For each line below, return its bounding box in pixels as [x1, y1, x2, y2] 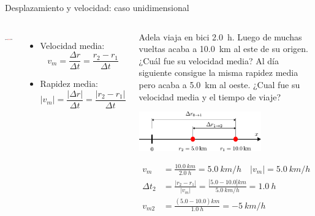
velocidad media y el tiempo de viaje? [139, 90, 281, 103]
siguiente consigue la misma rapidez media [139, 66, 298, 79]
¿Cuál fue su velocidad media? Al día [139, 54, 279, 67]
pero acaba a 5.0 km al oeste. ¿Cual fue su [139, 78, 300, 91]
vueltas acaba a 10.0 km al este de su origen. [139, 42, 308, 55]
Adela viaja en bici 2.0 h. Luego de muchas [139, 30, 302, 43]
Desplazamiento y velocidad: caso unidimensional [5, 1, 189, 13]
